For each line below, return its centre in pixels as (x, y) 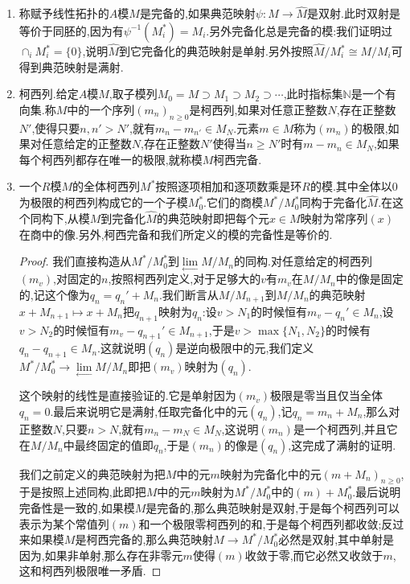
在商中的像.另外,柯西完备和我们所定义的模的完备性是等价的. (176, 234)
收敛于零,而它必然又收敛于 (314, 555)
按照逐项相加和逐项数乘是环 (229, 186)
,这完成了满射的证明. (342, 444)
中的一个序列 (101, 109)
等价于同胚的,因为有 (71, 30)
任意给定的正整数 (86, 144)
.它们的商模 (233, 202)
